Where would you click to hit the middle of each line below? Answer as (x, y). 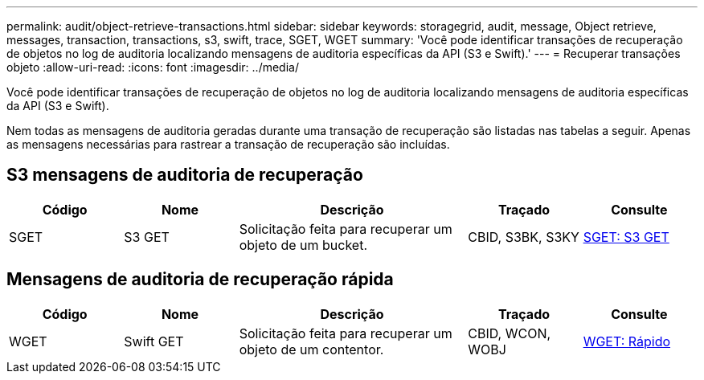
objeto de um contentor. (311, 349)
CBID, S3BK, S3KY (524, 237)
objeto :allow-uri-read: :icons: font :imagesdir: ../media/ (153, 67)
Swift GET (154, 341)
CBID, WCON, (510, 333)
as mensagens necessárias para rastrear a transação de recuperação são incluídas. (228, 144)
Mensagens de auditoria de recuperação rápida (200, 280)
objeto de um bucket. (303, 245)
